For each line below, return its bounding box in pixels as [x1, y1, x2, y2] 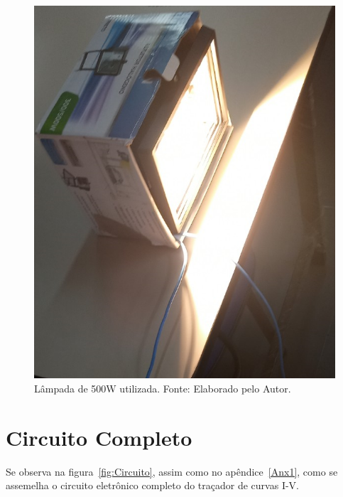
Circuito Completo [6, 422, 192, 451]
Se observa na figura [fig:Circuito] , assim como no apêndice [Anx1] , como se [6, 464, 338, 479]
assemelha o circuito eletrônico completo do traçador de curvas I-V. [6, 478, 299, 493]
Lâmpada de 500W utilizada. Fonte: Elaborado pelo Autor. [34, 380, 291, 395]
